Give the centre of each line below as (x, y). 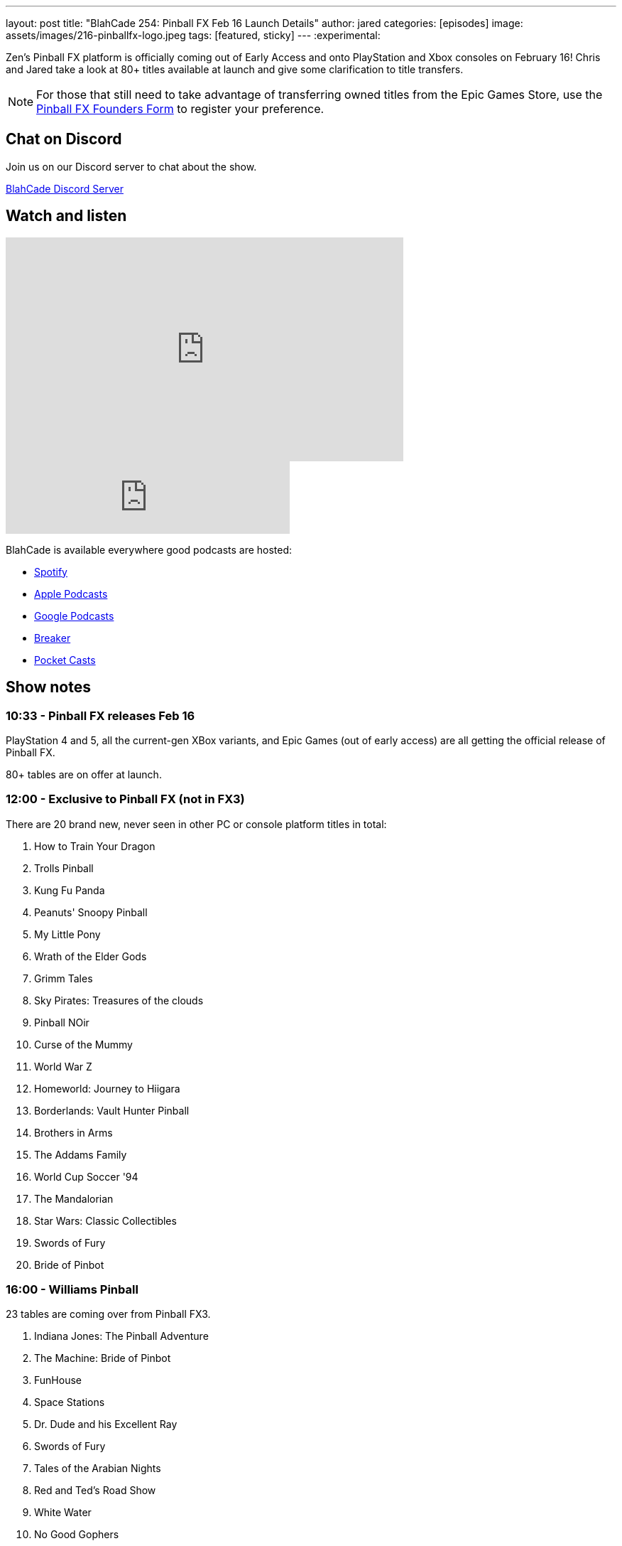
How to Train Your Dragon (95, 846)
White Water (63, 1513)
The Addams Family (81, 1154)
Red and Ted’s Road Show (95, 1491)
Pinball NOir (62, 1022)
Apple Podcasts (71, 594)
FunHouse (58, 1380)
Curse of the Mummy (83, 1044)
